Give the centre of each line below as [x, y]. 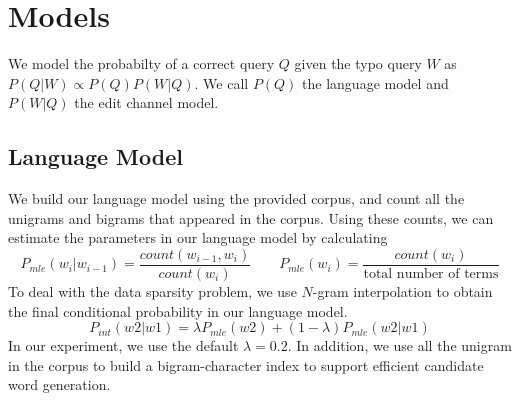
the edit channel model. [146, 102]
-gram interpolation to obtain [402, 290]
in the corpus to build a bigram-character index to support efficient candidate [246, 364]
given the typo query [358, 63]
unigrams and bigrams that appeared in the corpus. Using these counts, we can [251, 217]
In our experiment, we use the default [123, 345]
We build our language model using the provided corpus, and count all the [236, 198]
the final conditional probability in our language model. [178, 310]
